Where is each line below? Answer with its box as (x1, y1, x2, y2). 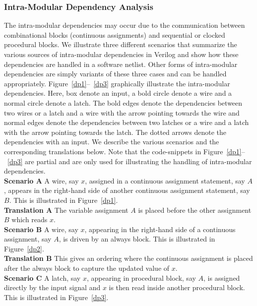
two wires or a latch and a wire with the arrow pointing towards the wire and (4, 107, 240, 118)
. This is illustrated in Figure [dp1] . (9, 194, 118, 205)
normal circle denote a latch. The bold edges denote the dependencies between (4, 97, 243, 108)
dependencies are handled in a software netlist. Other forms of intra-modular (4, 59, 238, 69)
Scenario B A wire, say (4, 224, 78, 234)
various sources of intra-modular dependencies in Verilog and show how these (4, 49, 239, 59)
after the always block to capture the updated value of (4, 263, 170, 273)
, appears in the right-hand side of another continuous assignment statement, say (4, 185, 250, 195)
